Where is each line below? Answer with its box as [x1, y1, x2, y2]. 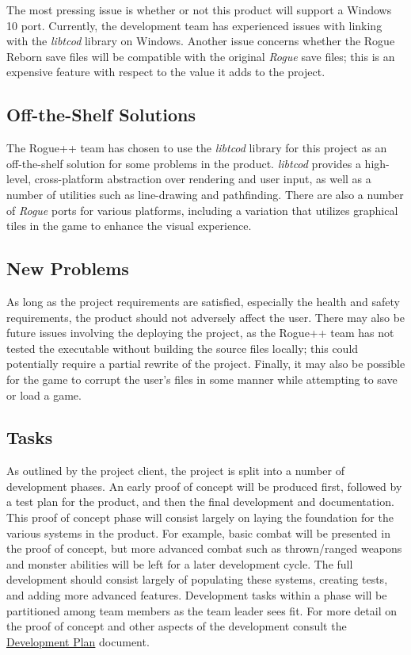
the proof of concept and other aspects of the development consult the [6, 618, 347, 634]
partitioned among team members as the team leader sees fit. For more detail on [6, 602, 397, 619]
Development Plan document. [6, 633, 150, 649]
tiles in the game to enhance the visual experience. [6, 217, 252, 234]
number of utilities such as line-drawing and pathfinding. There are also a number [6, 186, 404, 202]
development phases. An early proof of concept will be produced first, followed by [6, 477, 402, 494]
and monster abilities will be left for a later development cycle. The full [6, 555, 353, 572]
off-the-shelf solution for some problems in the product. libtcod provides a [6, 155, 361, 171]
